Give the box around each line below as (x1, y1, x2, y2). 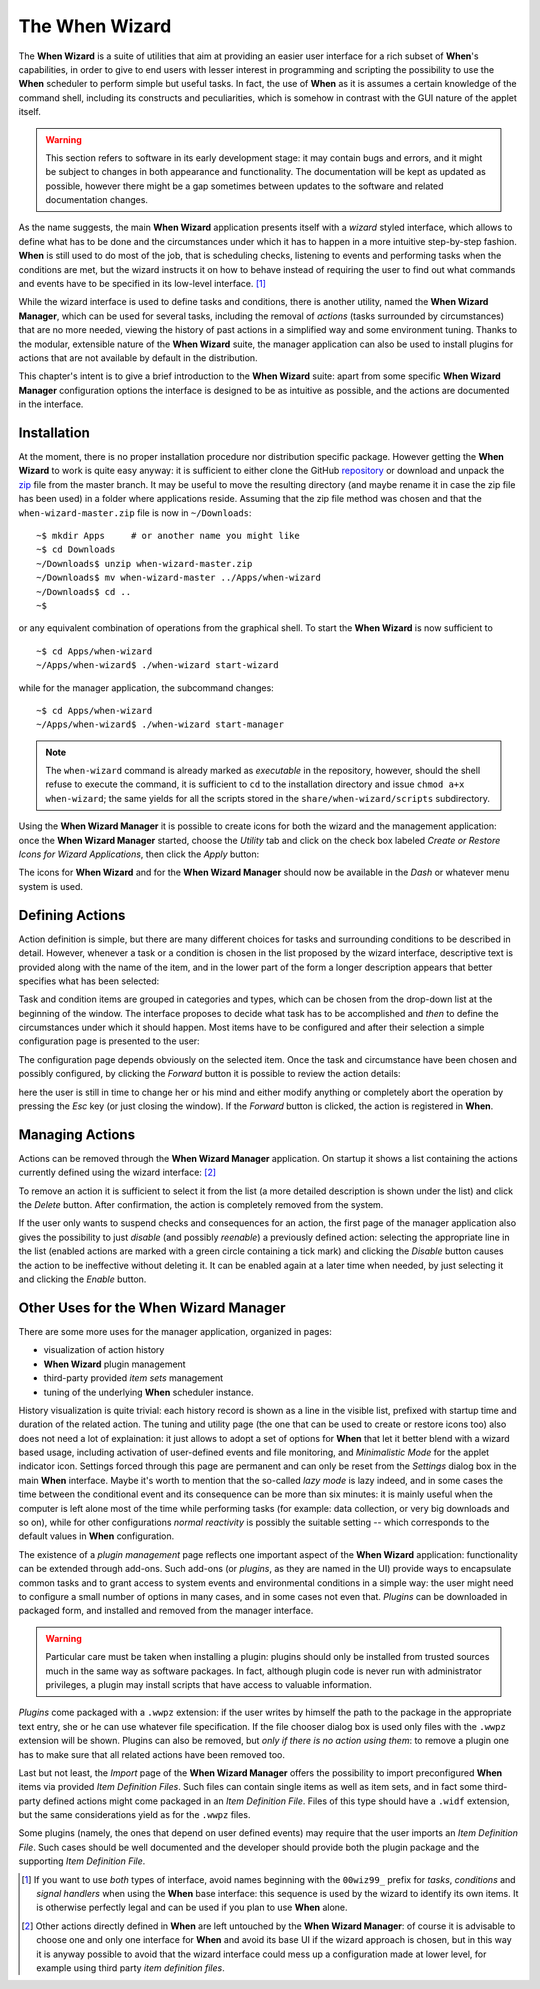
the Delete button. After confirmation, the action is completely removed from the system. (18, 1199, 384, 1211)
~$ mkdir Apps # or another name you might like (36, 530, 300, 541)
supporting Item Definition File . (18, 1855, 146, 1867)
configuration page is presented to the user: (18, 1035, 200, 1047)
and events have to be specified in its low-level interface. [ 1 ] (18, 278, 267, 290)
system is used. (18, 880, 84, 892)
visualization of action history (43, 1344, 165, 1356)
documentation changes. (45, 194, 149, 206)
